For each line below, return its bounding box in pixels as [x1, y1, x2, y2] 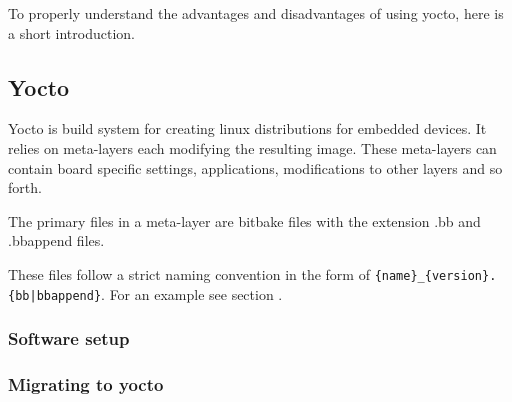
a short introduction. [8, 22, 135, 43]
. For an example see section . [101, 283, 283, 304]
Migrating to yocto [8, 372, 164, 397]
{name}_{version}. [374, 268, 497, 283]
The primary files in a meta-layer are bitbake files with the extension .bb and [8, 210, 481, 231]
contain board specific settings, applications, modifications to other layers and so [8, 157, 503, 178]
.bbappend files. [8, 230, 105, 251]
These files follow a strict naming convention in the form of [8, 263, 370, 284]
